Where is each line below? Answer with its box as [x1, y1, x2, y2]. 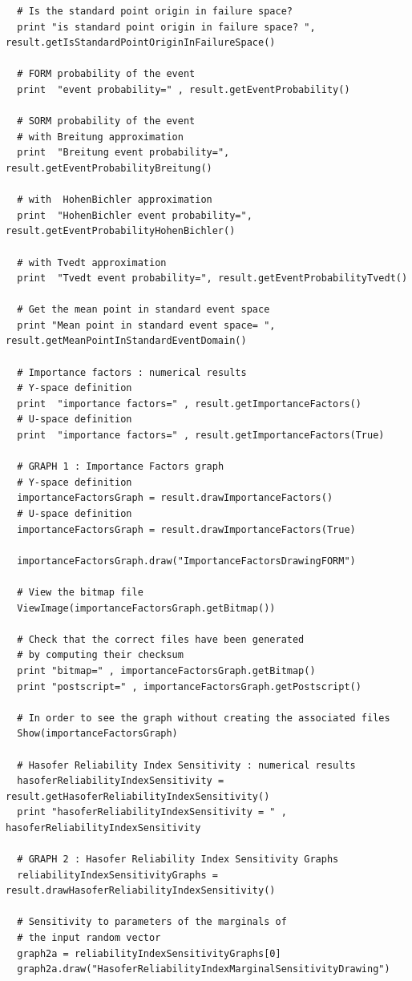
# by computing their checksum [17, 649, 184, 661]
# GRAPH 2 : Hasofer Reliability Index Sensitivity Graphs [17, 854, 339, 866]
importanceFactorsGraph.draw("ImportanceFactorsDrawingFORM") [17, 555, 356, 567]
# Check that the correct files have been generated [17, 633, 305, 645]
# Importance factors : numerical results [17, 366, 247, 378]
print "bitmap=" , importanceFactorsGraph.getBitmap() [17, 664, 316, 676]
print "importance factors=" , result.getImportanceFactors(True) [17, 430, 385, 442]
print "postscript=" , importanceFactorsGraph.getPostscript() [17, 680, 362, 692]
